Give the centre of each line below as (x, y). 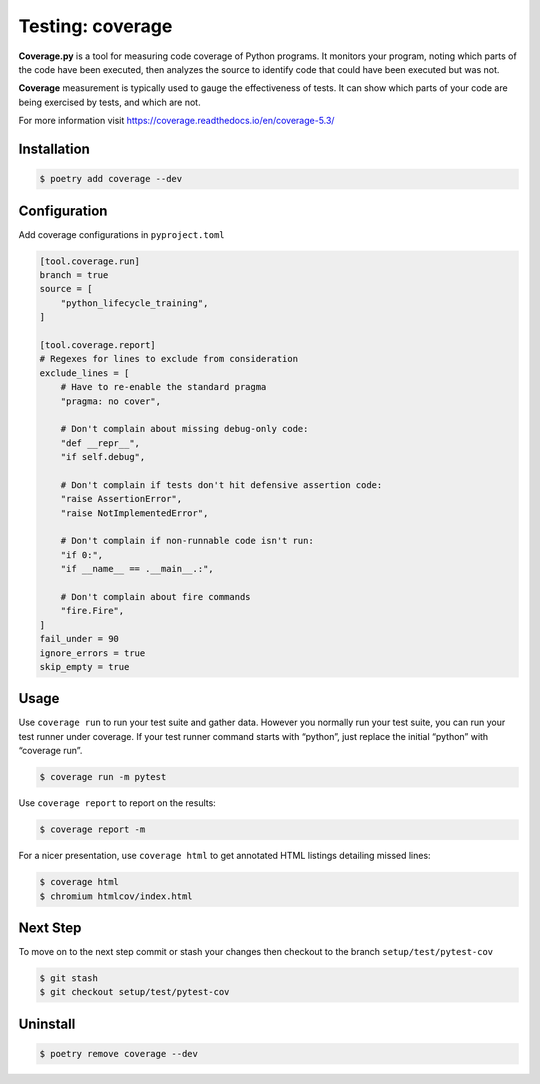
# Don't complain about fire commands (155, 596)
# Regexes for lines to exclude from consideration (169, 359)
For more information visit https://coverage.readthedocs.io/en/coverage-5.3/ (176, 121)
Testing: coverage (95, 26)
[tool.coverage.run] (89, 261)
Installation (54, 148)
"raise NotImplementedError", (134, 513)
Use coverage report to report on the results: (117, 803)
